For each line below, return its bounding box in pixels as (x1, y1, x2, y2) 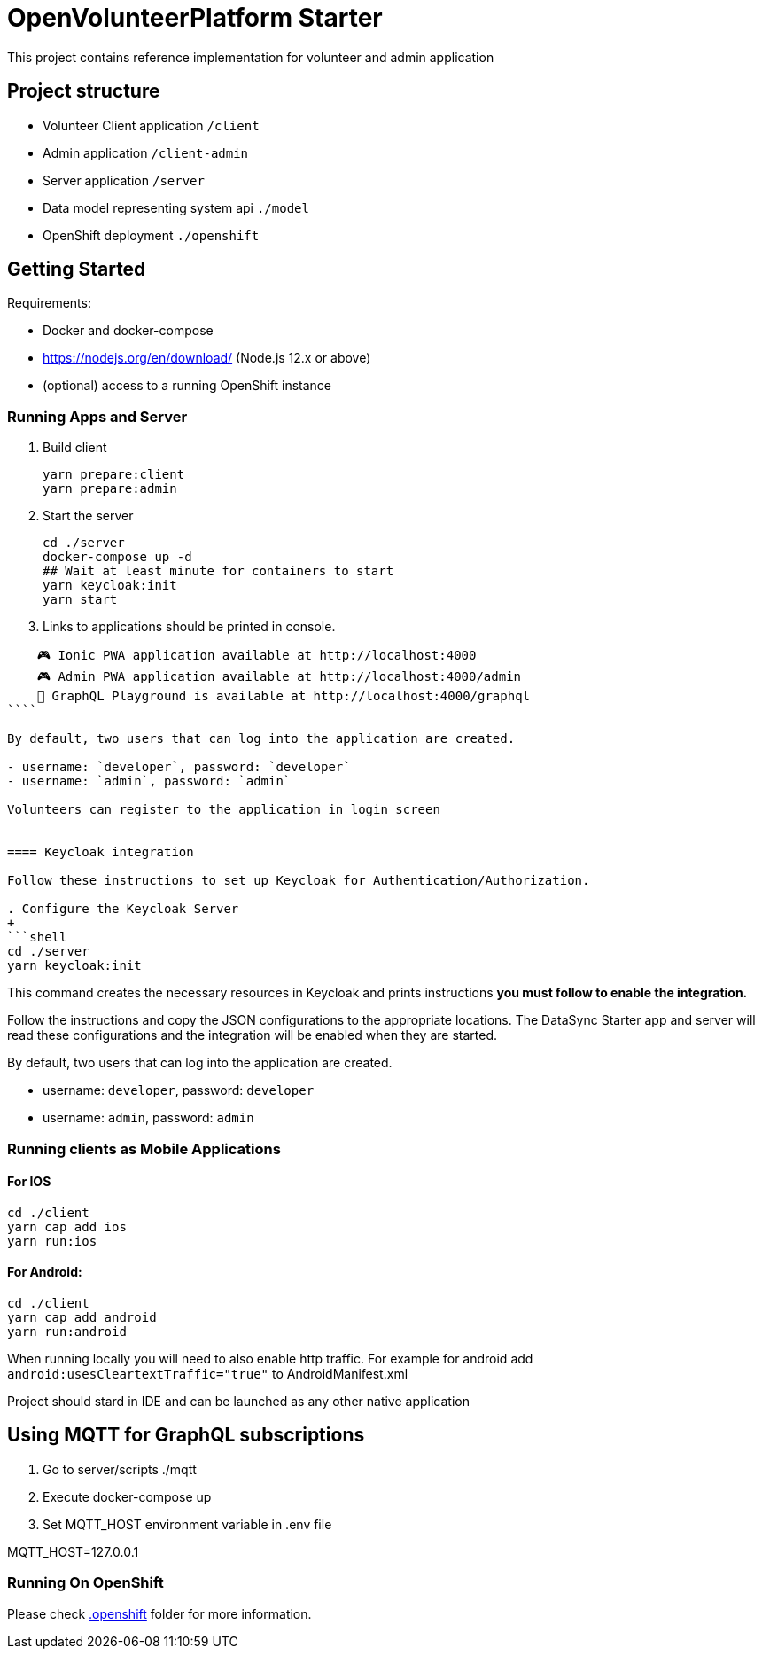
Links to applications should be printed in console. (43, 619, 336, 635)
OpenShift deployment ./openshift (43, 227, 260, 243)
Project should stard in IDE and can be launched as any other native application (7, 1394, 470, 1409)
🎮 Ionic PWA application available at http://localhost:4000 (36, 648, 477, 663)
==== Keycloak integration (7, 845, 194, 860)
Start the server (43, 508, 134, 524)
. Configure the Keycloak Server (7, 902, 239, 917)
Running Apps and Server (7, 407, 188, 426)
